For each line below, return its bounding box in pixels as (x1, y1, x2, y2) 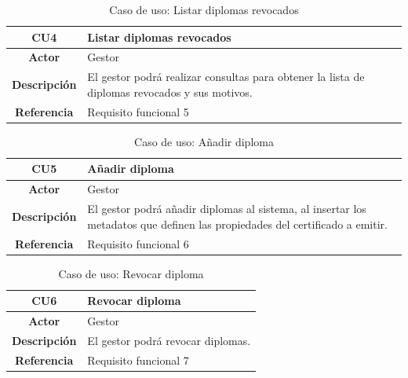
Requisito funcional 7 (87, 351, 189, 368)
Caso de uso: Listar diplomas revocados (109, 2, 299, 17)
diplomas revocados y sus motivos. (87, 83, 253, 100)
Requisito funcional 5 (87, 103, 189, 119)
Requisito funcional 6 (87, 235, 189, 251)
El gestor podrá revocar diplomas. (87, 332, 251, 348)
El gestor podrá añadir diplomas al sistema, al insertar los (87, 200, 366, 217)
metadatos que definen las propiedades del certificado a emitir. (87, 215, 388, 232)
